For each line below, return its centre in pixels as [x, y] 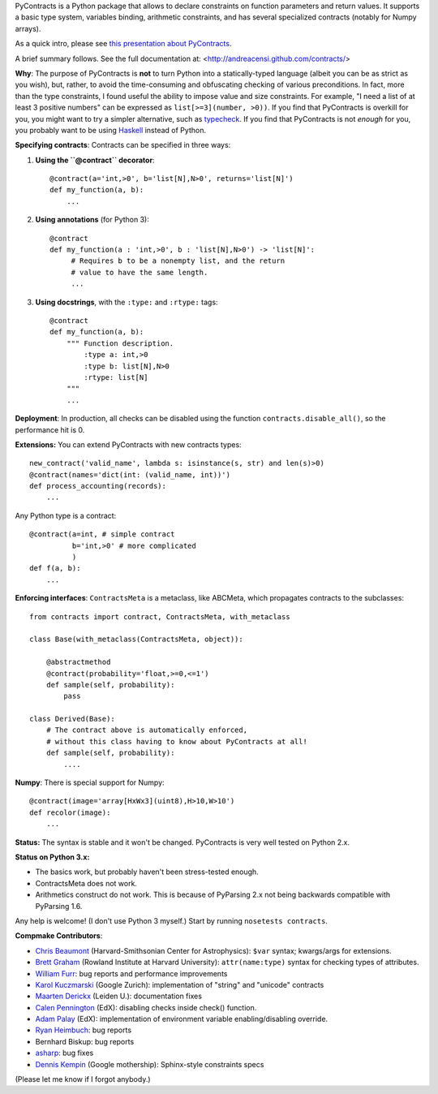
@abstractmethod [78, 662]
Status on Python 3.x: [52, 857]
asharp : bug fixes [64, 1053]
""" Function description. [120, 343]
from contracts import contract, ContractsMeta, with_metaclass [160, 616]
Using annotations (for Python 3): [92, 220]
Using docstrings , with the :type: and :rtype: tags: [127, 302]
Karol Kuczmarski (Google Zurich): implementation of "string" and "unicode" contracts [180, 984]
